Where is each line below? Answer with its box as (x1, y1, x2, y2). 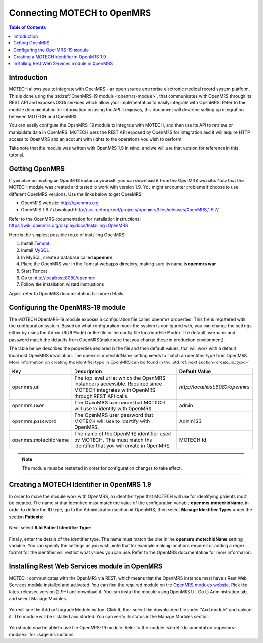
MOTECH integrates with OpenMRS (74, 387, 156, 394)
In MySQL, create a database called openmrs (21, 254, 113, 260)
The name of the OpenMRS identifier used (74, 430, 171, 437)
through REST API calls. (74, 393, 129, 400)
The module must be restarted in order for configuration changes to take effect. (22, 465, 182, 471)
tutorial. (9, 152, 24, 158)
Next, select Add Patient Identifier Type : (9, 525, 91, 531)
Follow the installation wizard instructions (21, 281, 104, 287)
